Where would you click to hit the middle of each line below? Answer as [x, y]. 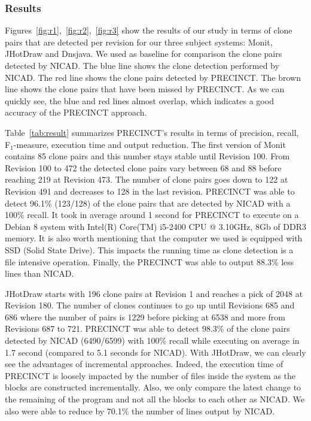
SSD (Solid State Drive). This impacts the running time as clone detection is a [149, 249]
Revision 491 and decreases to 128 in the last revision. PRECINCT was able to [150, 191]
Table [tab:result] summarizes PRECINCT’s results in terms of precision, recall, [152, 132]
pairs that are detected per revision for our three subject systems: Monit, [139, 42]
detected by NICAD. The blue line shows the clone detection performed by [142, 65]
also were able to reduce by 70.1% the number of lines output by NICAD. [140, 411]
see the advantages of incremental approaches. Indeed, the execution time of [144, 364]
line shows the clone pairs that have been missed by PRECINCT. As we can [145, 89]
